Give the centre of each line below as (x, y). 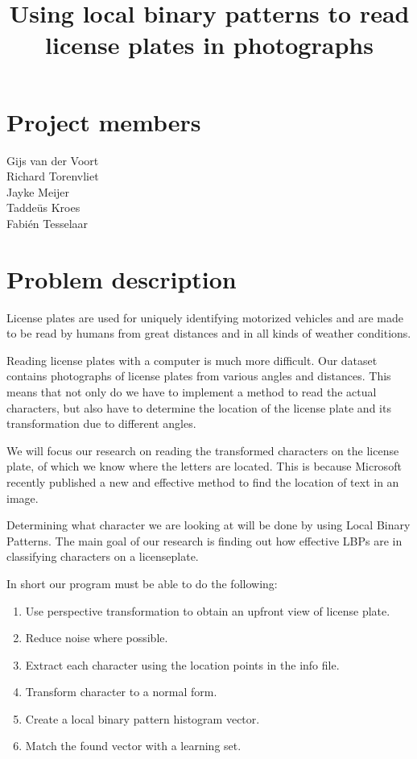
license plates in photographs (209, 45)
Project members (104, 121)
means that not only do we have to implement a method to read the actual (192, 391)
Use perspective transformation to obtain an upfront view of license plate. (208, 610)
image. (23, 498)
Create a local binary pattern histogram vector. (142, 718)
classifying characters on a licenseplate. (103, 556)
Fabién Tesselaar (47, 223)
